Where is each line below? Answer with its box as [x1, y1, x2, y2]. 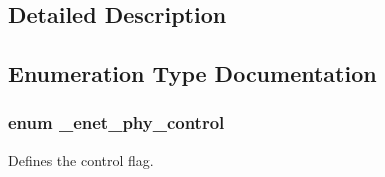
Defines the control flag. [8, 149, 154, 170]
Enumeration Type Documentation [8, 58, 377, 89]
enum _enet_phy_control [8, 110, 225, 135]
